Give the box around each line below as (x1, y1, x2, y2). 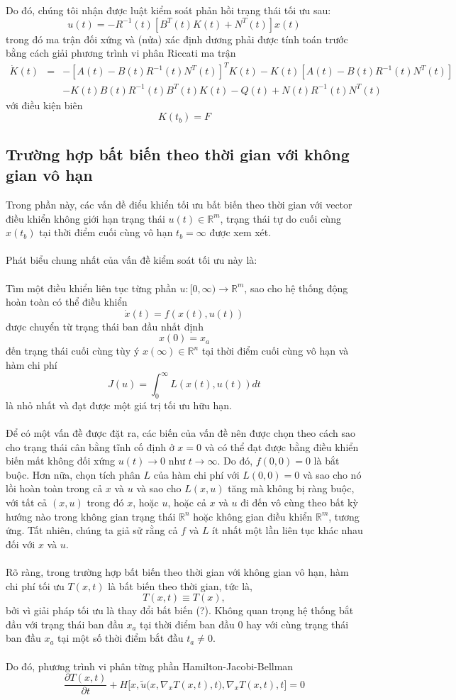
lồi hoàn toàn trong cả (6, 481, 103, 496)
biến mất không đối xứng (6, 453, 116, 468)
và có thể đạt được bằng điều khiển (204, 439, 359, 454)
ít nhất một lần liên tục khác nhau (212, 523, 363, 538)
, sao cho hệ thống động (244, 280, 348, 295)
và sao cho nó (302, 467, 362, 482)
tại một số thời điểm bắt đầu (57, 630, 184, 645)
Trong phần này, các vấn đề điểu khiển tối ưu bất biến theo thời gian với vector (6, 197, 352, 212)
